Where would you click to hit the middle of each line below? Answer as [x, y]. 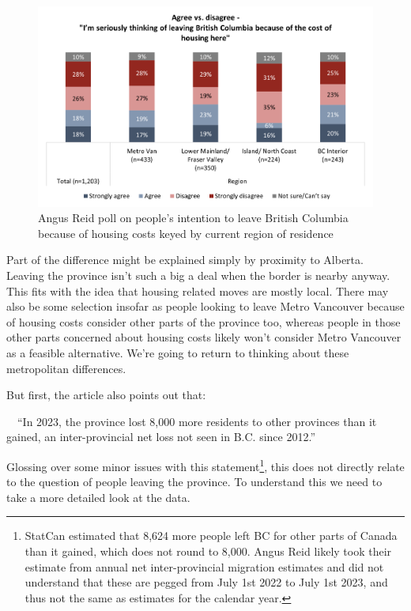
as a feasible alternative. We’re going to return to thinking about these [178, 352]
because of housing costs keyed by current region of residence [186, 233]
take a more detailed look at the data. [98, 497]
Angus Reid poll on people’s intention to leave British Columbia [193, 218]
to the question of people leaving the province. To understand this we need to [194, 482]
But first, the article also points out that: [106, 395]
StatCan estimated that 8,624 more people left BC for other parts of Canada [211, 536]
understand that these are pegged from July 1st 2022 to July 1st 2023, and [206, 582]
